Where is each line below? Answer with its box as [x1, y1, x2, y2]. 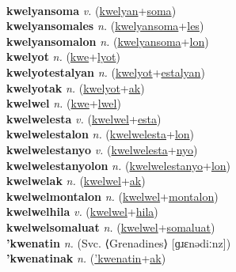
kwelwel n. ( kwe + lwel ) [6, 95, 121, 111]
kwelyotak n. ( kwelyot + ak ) [6, 79, 145, 96]
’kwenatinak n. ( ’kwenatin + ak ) [6, 250, 166, 266]
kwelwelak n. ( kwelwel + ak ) [6, 172, 146, 189]
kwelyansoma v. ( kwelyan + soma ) [6, 2, 177, 18]
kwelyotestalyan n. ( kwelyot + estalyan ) [6, 63, 205, 80]
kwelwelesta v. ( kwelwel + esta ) [6, 110, 162, 127]
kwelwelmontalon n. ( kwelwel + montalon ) [6, 187, 219, 204]
